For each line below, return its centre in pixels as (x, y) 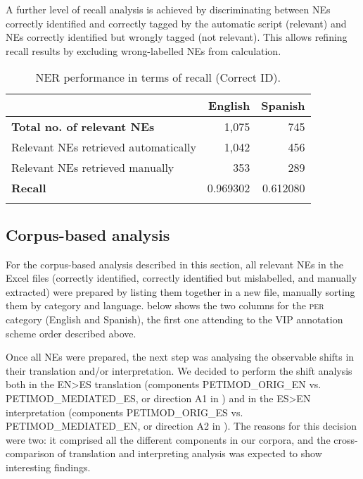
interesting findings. (48, 467)
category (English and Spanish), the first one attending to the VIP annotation (174, 319)
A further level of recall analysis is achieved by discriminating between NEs (168, 9)
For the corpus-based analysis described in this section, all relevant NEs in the (174, 264)
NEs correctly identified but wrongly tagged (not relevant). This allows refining (177, 37)
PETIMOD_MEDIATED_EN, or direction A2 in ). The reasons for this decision (181, 426)
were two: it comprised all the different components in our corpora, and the (168, 439)
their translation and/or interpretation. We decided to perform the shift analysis (179, 370)
